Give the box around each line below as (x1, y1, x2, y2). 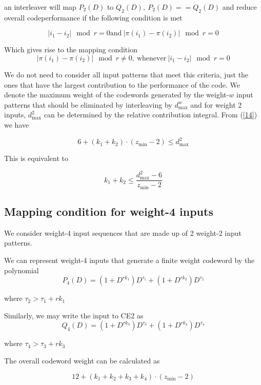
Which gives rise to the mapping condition (4, 44, 137, 55)
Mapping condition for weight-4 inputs (4, 204, 213, 219)
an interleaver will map (4, 2, 76, 12)
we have (4, 119, 29, 130)
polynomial (4, 265, 39, 275)
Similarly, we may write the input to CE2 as (4, 310, 144, 320)
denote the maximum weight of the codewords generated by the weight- (4, 89, 229, 100)
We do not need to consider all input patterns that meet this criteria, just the (4, 69, 249, 79)
